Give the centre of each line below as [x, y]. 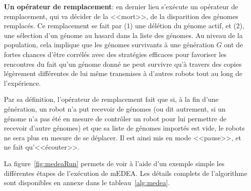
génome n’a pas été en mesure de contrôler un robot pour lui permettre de [115, 118]
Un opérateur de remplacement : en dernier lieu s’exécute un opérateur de [121, 6]
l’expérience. [22, 83]
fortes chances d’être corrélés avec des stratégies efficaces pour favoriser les [115, 54]
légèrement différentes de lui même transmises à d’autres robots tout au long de [123, 73]
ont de [233, 45]
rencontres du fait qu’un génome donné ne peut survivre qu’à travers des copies [123, 64]
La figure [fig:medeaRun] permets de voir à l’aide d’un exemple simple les [114, 163]
